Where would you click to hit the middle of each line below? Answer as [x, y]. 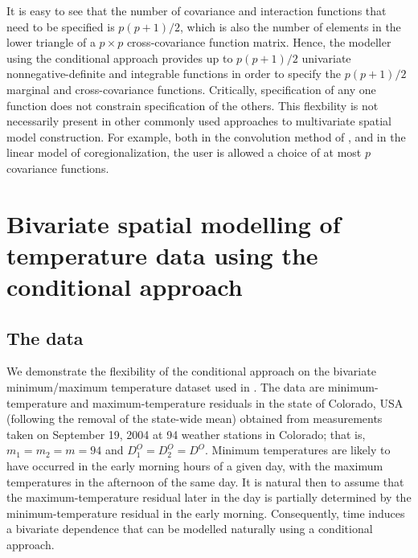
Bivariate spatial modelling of [174, 223]
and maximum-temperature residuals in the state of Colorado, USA [237, 402]
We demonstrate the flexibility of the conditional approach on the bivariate [191, 371]
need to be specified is [61, 26]
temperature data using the [162, 254]
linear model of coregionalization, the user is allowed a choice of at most [184, 152]
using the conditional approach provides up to [120, 57]
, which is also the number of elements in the [291, 26]
